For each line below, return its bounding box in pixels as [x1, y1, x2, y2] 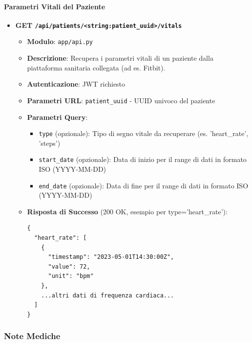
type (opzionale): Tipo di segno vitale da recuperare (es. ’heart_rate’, [39, 128, 249, 138]
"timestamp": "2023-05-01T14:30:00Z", [48, 253, 174, 261]
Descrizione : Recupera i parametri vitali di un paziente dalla [27, 53, 213, 63]
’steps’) [39, 137, 61, 148]
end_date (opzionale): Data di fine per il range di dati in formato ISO [39, 180, 249, 190]
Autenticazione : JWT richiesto [27, 79, 126, 89]
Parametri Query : [27, 112, 88, 122]
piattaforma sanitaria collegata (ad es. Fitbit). [27, 62, 166, 72]
